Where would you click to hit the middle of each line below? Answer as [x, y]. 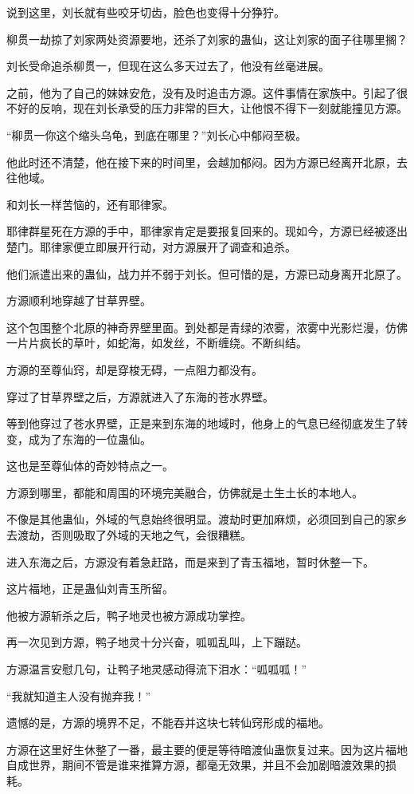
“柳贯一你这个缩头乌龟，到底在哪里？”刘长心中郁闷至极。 [157, 134]
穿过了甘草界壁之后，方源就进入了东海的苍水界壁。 [140, 396]
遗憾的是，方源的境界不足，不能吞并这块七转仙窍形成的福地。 [168, 723]
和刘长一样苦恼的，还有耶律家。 [90, 204]
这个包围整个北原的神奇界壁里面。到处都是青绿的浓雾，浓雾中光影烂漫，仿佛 [207, 327]
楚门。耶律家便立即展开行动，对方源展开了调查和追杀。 [151, 246]
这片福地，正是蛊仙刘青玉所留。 [90, 589]
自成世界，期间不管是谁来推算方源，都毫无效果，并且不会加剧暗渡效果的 [196, 765]
